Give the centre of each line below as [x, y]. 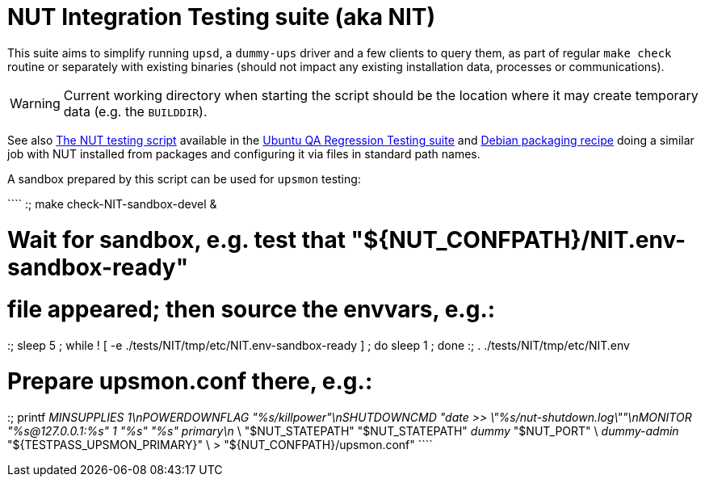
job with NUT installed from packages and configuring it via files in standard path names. [244, 153]
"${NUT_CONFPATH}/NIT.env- [518, 239]
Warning [35, 103]
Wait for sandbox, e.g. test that [176, 239]
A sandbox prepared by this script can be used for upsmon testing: [184, 178]
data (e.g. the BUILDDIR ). [135, 111]
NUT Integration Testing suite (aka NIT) [221, 17]
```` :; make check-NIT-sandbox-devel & [112, 204]
